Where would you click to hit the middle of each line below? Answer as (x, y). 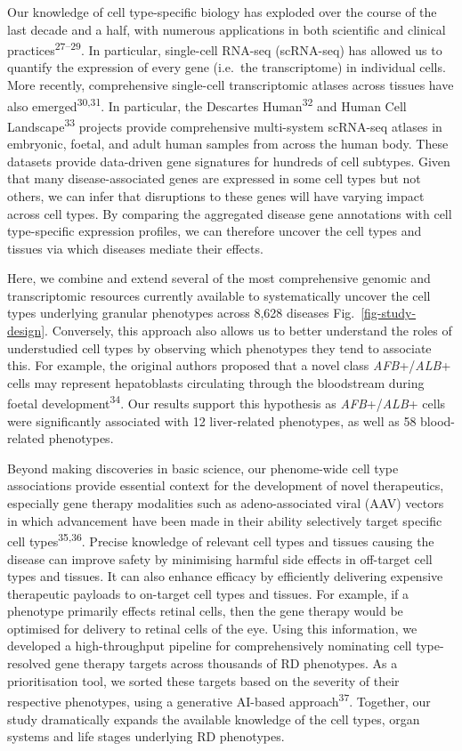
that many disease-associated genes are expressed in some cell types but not (214, 178)
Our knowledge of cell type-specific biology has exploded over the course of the (222, 12)
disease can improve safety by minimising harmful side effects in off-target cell (220, 558)
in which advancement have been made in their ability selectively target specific (225, 520)
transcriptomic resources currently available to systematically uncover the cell (219, 295)
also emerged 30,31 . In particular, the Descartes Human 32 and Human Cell (207, 104)
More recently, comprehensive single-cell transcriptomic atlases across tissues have (231, 85)
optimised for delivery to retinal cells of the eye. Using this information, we (212, 628)
